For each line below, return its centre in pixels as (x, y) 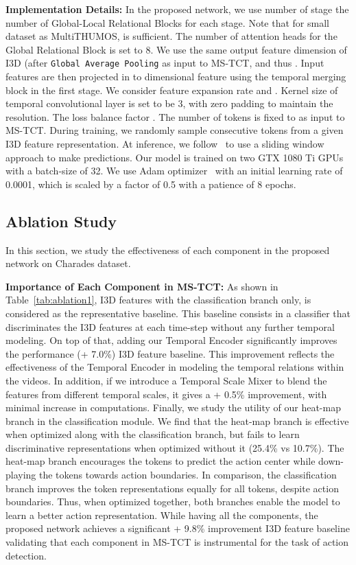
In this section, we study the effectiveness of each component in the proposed (168, 250)
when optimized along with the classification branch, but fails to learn (153, 434)
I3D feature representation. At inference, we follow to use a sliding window (165, 143)
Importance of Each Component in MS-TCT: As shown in (142, 286)
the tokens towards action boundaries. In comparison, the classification (188, 475)
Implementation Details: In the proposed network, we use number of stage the (177, 9)
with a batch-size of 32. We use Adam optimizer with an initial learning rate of (174, 171)
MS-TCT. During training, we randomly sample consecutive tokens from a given (175, 130)
